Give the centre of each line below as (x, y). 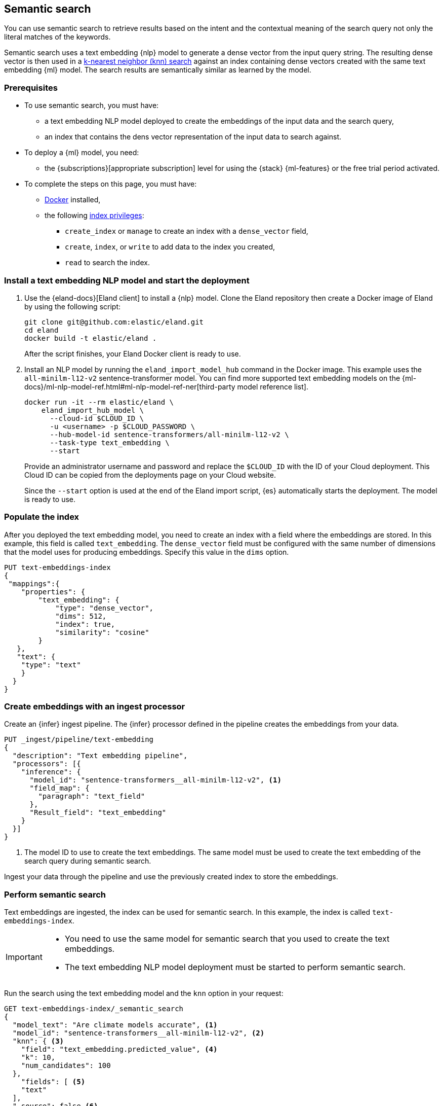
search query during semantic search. (88, 861)
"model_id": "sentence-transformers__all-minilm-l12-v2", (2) (138, 1033)
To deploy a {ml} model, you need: (82, 153)
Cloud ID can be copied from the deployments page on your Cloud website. (150, 475)
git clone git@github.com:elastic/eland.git (114, 322)
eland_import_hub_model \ (93, 410)
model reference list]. (273, 386)
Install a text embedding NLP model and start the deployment (127, 280)
